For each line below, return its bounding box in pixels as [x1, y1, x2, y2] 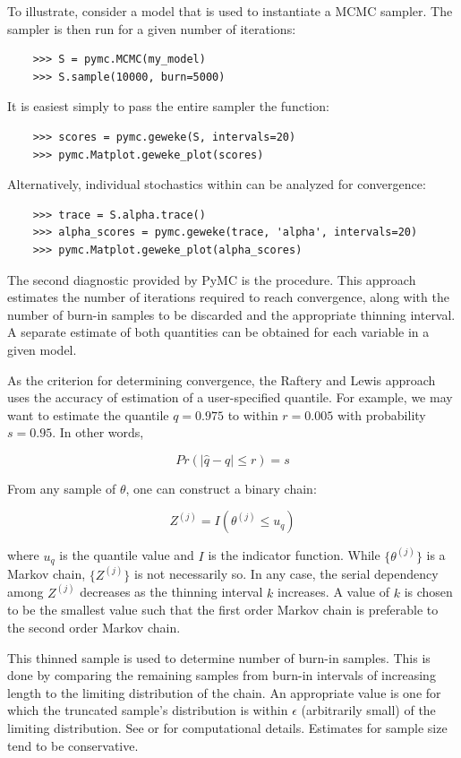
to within [227, 405, 278, 424]
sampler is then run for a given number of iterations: [7, 19, 296, 38]
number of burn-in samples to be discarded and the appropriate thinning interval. [7, 305, 456, 323]
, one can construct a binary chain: [125, 478, 317, 497]
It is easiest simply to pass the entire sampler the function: [7, 97, 329, 116]
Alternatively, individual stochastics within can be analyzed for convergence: [7, 175, 426, 194]
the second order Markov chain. [7, 618, 181, 637]
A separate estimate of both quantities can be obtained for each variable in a [7, 323, 430, 341]
